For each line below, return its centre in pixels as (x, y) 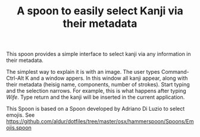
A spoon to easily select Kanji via (100, 11)
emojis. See (21, 115)
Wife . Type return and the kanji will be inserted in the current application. (96, 97)
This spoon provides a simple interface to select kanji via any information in (99, 54)
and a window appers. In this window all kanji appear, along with (109, 78)
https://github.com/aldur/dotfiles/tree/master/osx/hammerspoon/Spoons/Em (100, 122)
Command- (175, 72)
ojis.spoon (19, 128)
